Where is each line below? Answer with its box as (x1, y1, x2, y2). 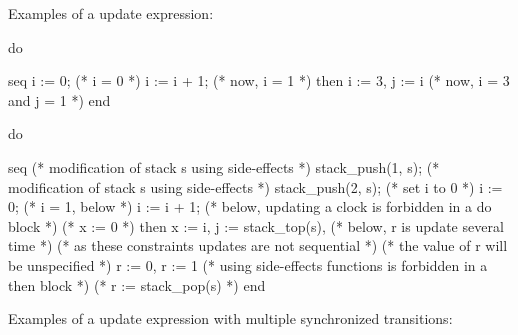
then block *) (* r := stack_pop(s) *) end (8, 274, 266, 295)
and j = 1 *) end (8, 89, 111, 110)
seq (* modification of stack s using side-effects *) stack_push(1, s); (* (8, 156, 440, 177)
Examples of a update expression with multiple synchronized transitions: (8, 308, 453, 329)
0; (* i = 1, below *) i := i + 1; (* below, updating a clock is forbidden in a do (8, 196, 492, 217)
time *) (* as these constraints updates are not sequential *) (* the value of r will (8, 235, 508, 256)
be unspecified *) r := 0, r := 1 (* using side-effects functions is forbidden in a (8, 254, 488, 275)
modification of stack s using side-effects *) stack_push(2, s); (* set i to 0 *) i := (8, 176, 503, 197)
